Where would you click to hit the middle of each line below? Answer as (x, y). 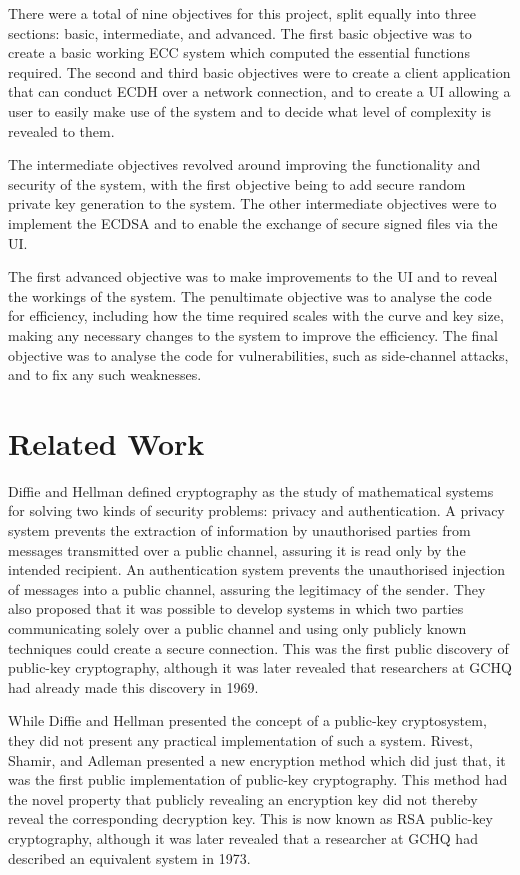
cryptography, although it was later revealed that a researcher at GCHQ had (243, 837)
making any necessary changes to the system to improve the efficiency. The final (253, 334)
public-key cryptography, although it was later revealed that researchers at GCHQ (260, 667)
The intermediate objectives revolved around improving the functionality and (244, 164)
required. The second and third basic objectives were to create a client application (259, 71)
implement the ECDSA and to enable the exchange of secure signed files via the (253, 222)
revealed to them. (61, 130)
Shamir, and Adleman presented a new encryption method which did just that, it (257, 759)
